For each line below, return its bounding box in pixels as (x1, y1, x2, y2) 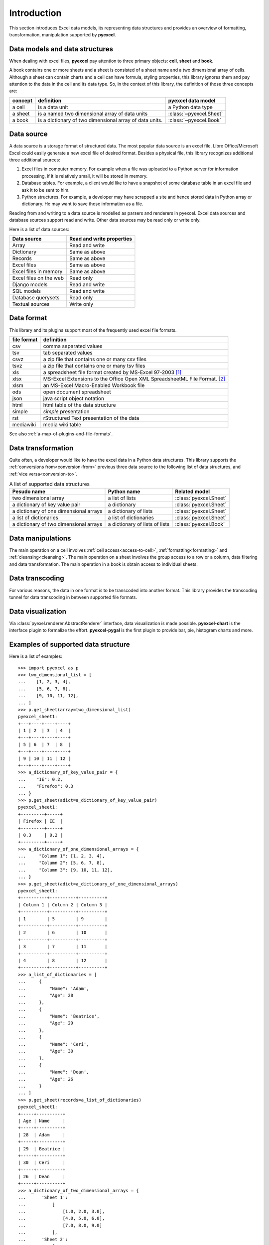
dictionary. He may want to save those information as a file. (21, 201, 143, 207)
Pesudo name (12, 488, 46, 495)
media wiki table (43, 421, 82, 428)
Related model (175, 488, 210, 495)
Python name (108, 488, 140, 495)
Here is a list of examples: (9, 653, 62, 659)
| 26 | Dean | (18, 1174, 66, 1180)
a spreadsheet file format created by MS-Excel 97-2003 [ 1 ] (43, 369, 182, 375)
